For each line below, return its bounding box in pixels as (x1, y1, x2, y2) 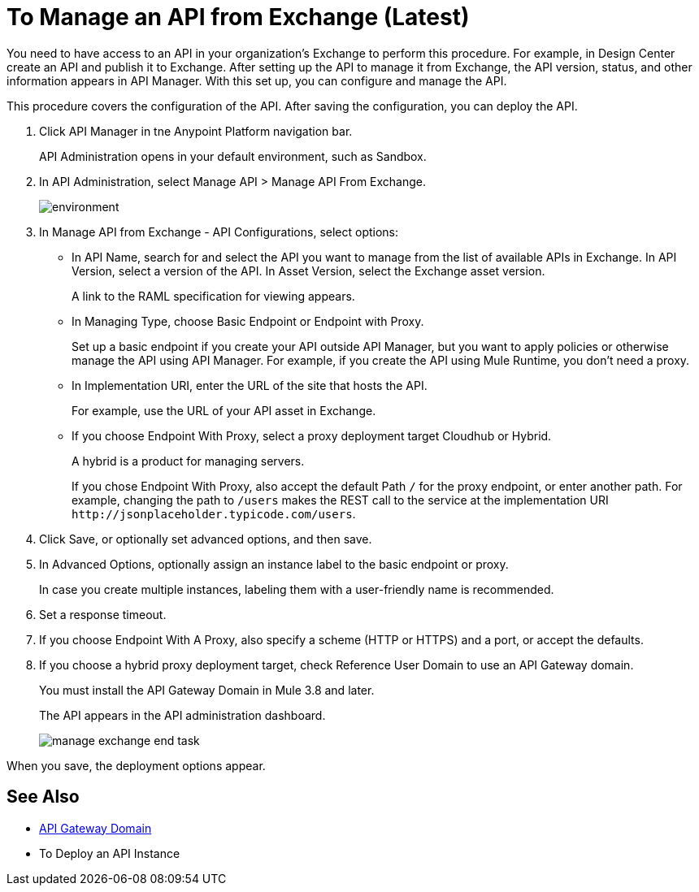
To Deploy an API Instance (39, 846, 180, 860)
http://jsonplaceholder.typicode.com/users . (72, 506, 356, 521)
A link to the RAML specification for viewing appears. (72, 288, 355, 303)
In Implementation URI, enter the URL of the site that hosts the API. (72, 378, 428, 392)
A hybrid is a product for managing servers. (72, 453, 305, 468)
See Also (7, 786, 80, 808)
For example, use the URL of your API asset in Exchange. (72, 403, 376, 418)
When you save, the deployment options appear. (7, 758, 266, 773)
